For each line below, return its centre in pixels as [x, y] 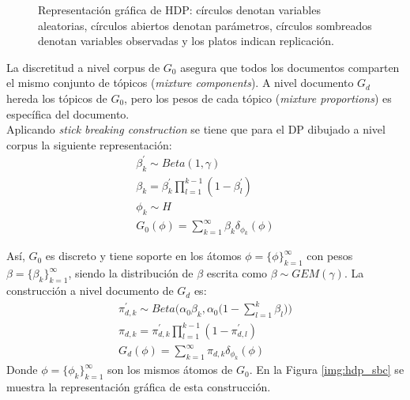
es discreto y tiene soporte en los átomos [143, 256]
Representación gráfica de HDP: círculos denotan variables [179, 9]
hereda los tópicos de [57, 98]
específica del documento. [68, 113]
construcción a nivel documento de [90, 291]
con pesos [330, 256]
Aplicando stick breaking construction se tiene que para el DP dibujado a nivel [196, 129]
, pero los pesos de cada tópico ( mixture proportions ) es [258, 98]
